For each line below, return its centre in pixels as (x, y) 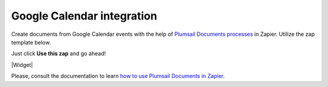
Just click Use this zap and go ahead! (59, 54)
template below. (31, 42)
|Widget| (22, 64)
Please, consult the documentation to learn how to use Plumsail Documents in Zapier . (118, 76)
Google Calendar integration (84, 16)
